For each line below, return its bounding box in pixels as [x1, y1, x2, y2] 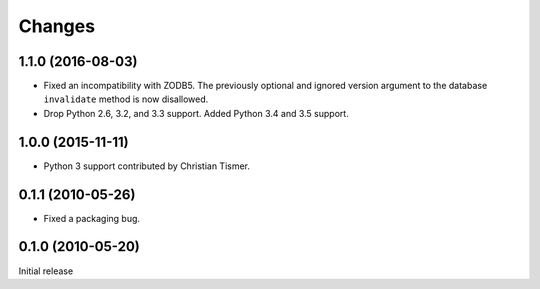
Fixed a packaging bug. [43, 212, 140, 224]
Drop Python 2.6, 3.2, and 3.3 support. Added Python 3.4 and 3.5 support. [43, 107, 349, 119]
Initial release [18, 265, 74, 277]
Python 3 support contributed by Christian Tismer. [43, 160, 250, 172]
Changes [18, 15, 95, 37]
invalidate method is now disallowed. [43, 93, 209, 105]
